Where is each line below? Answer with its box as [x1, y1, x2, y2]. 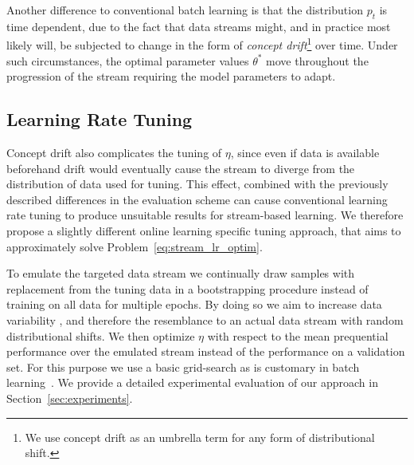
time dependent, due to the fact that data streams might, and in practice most [6, 18, 391, 34]
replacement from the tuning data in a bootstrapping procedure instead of [6, 280, 369, 297]
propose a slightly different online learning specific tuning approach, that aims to [6, 223, 401, 238]
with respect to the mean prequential [207, 327, 389, 344]
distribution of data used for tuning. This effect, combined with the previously [6, 175, 389, 192]
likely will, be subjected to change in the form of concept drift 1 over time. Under [6, 34, 398, 53]
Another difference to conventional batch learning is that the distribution [6, 2, 363, 18]
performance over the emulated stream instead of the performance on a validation [6, 343, 405, 360]
